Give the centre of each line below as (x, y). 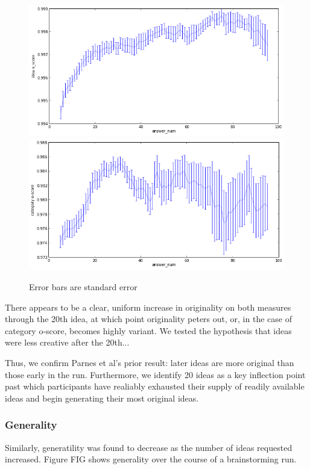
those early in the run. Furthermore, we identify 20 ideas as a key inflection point (155, 374)
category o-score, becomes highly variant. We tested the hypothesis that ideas (148, 330)
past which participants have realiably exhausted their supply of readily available (155, 386)
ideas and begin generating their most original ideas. (102, 398)
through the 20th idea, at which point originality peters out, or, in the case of (148, 319)
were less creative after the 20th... (67, 342)
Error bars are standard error (83, 286)
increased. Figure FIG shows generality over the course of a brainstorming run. (151, 459)
